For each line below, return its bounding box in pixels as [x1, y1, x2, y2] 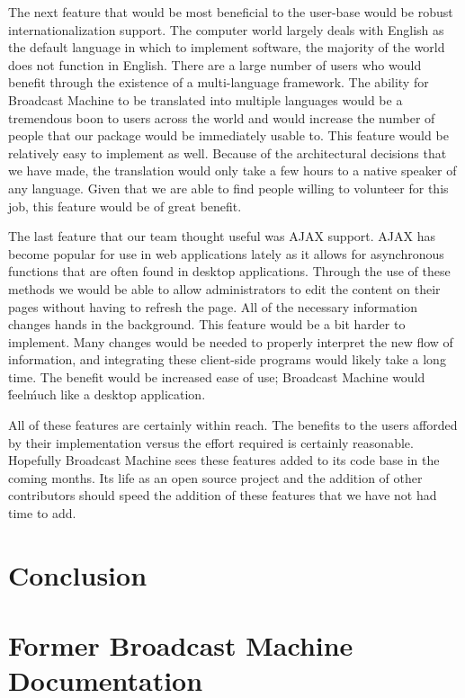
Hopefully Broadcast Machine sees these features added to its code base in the [8, 451, 440, 470]
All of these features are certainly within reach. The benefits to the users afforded [8, 416, 458, 434]
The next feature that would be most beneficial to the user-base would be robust [8, 3, 453, 21]
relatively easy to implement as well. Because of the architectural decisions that [8, 143, 447, 162]
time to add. [8, 504, 76, 523]
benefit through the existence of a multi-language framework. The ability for [8, 73, 429, 92]
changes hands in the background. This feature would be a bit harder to [8, 315, 406, 334]
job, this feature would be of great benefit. [8, 196, 242, 215]
